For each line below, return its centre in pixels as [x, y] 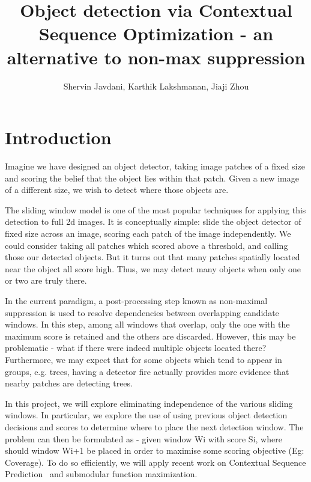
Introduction [58, 137]
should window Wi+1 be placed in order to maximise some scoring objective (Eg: [155, 450]
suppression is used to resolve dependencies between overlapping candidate [142, 312]
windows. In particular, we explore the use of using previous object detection [146, 415]
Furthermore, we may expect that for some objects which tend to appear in [143, 359]
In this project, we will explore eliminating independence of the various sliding [149, 403]
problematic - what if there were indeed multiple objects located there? [136, 348]
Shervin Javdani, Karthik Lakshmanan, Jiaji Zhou [156, 86]
